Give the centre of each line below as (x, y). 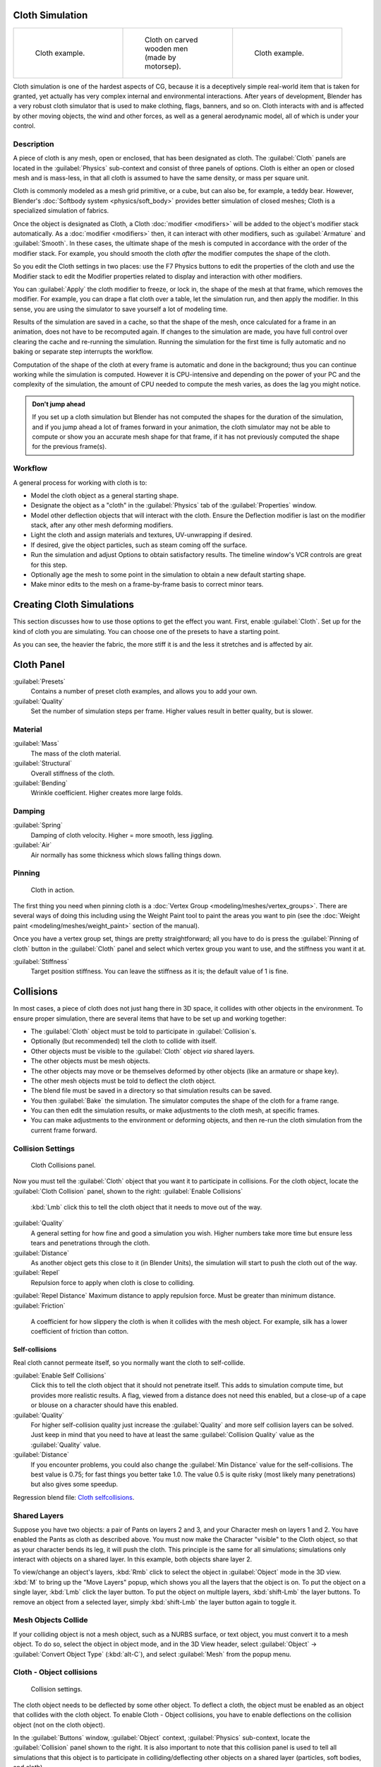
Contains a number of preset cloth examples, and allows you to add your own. (144, 691)
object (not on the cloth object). (59, 1725)
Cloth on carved (171, 40)
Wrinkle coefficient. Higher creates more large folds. (107, 793)
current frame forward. (64, 1130)
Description (34, 143)
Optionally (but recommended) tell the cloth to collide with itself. (124, 1041)
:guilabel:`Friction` (40, 1305)
